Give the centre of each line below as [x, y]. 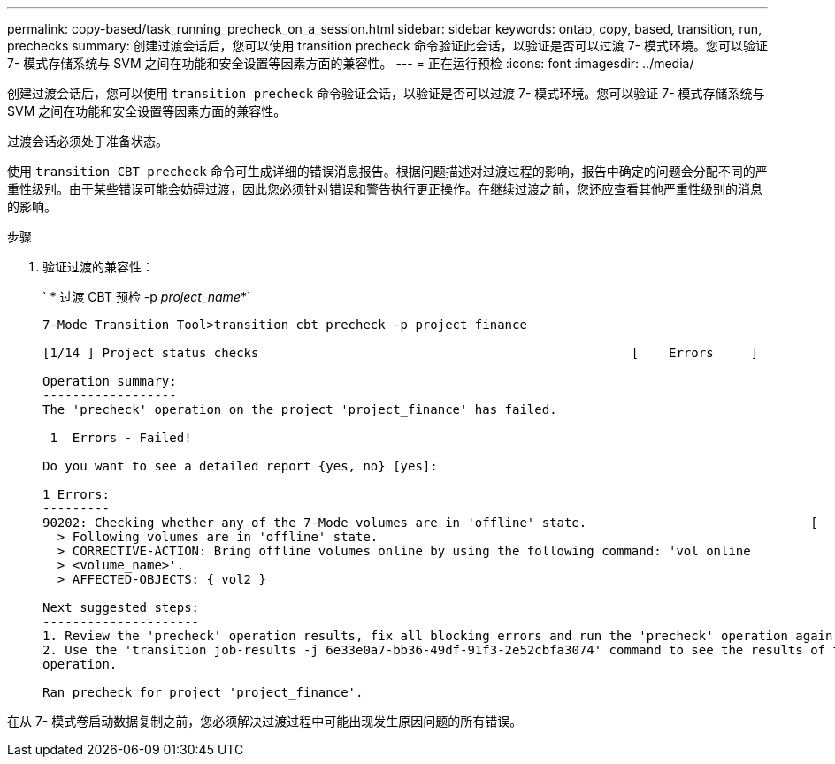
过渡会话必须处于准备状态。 [88, 141]
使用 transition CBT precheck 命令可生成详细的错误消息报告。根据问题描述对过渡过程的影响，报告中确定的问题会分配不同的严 [387, 171]
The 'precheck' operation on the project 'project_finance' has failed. [300, 409]
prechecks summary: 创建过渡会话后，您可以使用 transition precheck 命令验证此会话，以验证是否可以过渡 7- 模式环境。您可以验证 [387, 46]
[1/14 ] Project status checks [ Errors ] [401, 353]
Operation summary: [110, 381]
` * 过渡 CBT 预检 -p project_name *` [147, 297]
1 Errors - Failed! [121, 438]
